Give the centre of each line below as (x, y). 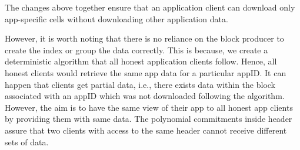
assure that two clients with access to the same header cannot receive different (146, 130)
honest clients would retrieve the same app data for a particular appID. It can (146, 72)
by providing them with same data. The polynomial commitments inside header (149, 119)
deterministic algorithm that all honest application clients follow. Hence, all (141, 61)
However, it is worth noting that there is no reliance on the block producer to (144, 38)
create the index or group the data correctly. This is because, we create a (136, 50)
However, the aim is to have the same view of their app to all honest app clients (149, 107)
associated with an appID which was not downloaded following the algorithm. (145, 96)
